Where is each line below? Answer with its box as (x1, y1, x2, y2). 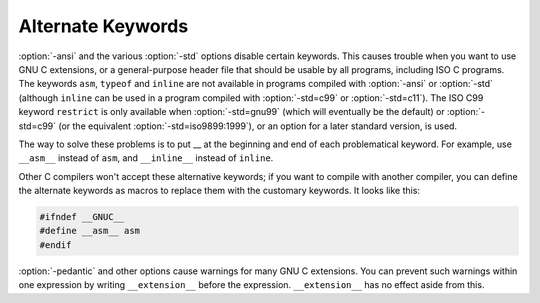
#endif (39, 239, 72, 250)
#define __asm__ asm (39, 225, 140, 237)
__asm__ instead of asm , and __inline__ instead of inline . (18, 152, 274, 164)
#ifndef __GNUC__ (39, 211, 125, 223)
